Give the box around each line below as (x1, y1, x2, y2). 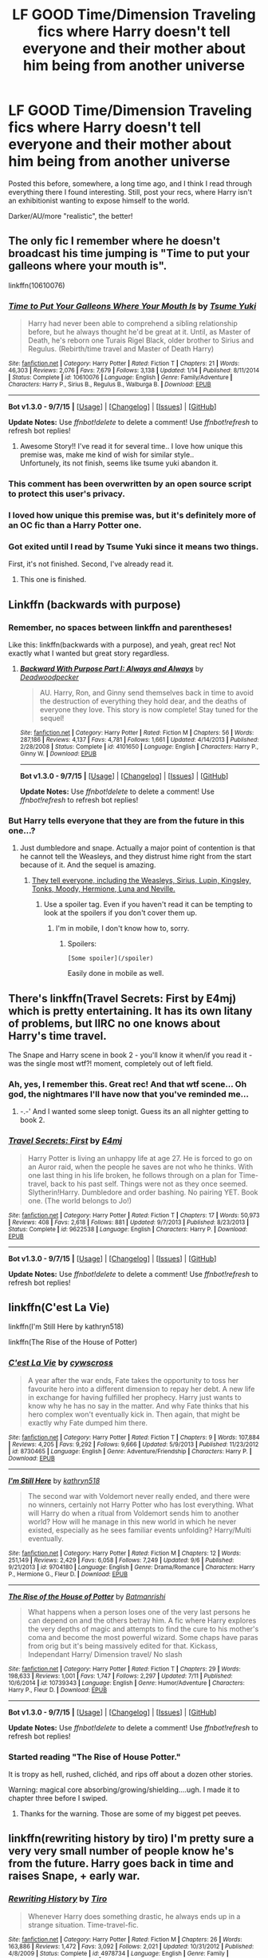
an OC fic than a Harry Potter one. (8, 519, 142, 530)
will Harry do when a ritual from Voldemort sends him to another (27, 1508, 239, 1518)
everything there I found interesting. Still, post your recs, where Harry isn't (8, 187, 253, 196)
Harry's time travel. (8, 1029, 108, 1043)
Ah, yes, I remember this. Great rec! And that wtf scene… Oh (8, 1078, 247, 1089)
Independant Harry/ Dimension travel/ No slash (27, 1649, 183, 1659)
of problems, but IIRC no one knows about (8, 1017, 221, 1030)
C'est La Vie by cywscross (8, 1358, 113, 1369)
